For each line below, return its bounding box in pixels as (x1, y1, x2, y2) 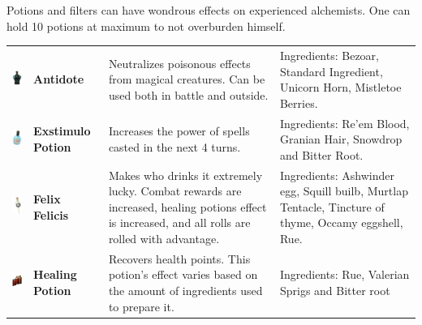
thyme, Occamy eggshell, (279, 214, 403, 231)
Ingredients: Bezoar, (279, 46, 380, 63)
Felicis (33, 206, 69, 223)
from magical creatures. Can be (108, 71, 265, 88)
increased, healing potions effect (108, 198, 267, 215)
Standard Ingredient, (279, 62, 383, 79)
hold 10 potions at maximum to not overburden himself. (6, 17, 286, 34)
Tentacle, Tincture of (279, 198, 385, 215)
